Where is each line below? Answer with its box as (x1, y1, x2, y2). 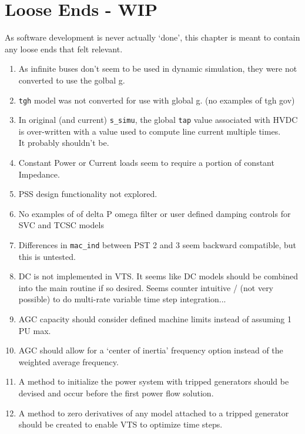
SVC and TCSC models (18, 219, 104, 231)
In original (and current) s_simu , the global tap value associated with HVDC (18, 113, 298, 126)
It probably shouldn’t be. (18, 136, 109, 149)
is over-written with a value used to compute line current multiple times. (18, 125, 281, 137)
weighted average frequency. (18, 355, 119, 368)
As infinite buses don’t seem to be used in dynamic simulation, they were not (18, 62, 297, 75)
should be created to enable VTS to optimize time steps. (18, 418, 223, 430)
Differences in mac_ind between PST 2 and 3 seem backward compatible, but (18, 238, 297, 251)
